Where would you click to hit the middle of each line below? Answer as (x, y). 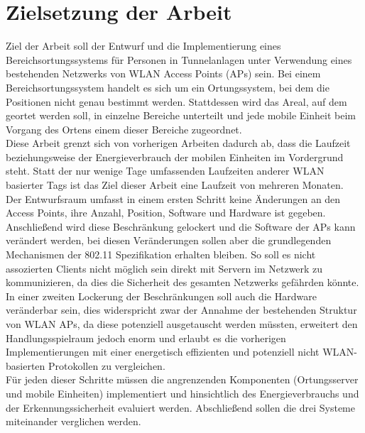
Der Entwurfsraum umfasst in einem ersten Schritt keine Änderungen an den (173, 198)
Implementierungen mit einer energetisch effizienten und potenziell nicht (163, 352)
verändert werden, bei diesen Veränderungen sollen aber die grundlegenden (169, 240)
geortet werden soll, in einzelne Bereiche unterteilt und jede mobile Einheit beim (181, 115)
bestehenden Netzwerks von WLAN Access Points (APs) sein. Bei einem (163, 73)
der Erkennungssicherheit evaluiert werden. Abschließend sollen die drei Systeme (180, 407)
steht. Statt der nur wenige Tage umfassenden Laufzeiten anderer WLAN (165, 171)
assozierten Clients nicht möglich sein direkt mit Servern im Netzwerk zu (164, 268)
